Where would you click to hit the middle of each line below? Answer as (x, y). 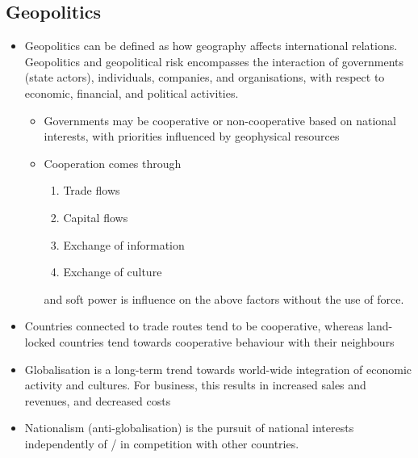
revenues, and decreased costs (98, 400)
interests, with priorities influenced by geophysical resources (192, 136)
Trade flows (92, 190)
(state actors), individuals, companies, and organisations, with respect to (205, 77)
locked (40, 341)
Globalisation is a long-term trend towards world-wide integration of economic (218, 369)
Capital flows (96, 217)
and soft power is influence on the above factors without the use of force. (224, 298)
